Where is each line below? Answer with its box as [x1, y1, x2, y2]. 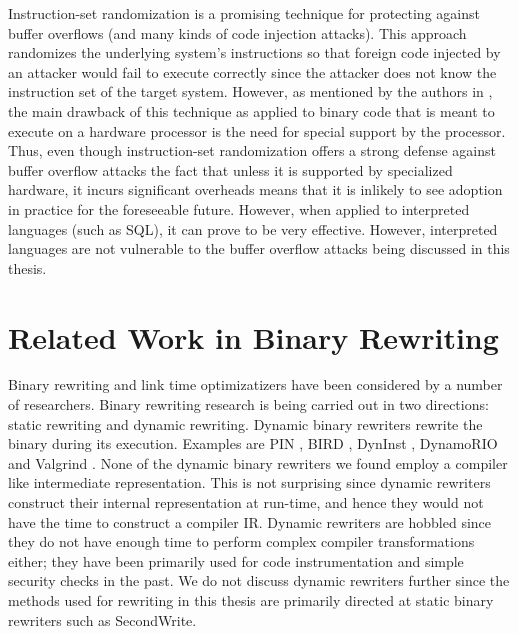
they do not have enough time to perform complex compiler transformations [8, 531, 475, 552]
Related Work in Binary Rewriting [8, 316, 499, 357]
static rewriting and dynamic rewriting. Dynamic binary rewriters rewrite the [8, 413, 483, 434]
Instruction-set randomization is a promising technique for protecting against [8, 3, 480, 23]
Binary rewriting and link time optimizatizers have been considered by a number [8, 374, 503, 395]
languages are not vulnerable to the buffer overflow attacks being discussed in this [8, 238, 510, 259]
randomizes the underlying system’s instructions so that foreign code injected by [8, 42, 501, 63]
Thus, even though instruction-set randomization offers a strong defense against [8, 140, 496, 161]
